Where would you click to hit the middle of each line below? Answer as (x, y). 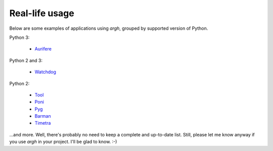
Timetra (43, 123)
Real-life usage (42, 13)
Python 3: (19, 37)
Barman (43, 116)
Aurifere (43, 49)
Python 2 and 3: (26, 60)
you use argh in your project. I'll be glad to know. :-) (63, 142)
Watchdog (45, 72)
